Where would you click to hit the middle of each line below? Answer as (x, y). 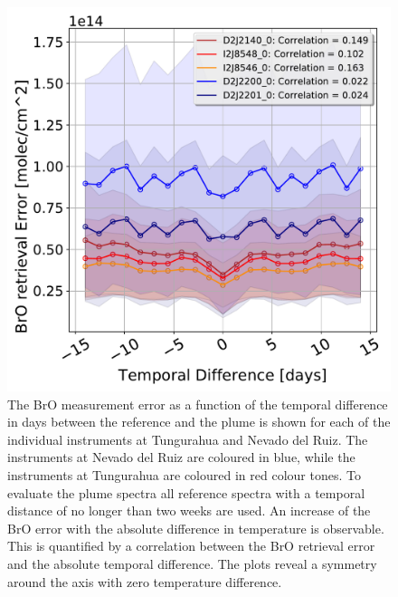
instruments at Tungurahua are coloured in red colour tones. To (184, 474)
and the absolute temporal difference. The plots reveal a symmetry (192, 563)
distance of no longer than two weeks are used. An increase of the (189, 510)
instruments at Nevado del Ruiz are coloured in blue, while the (181, 457)
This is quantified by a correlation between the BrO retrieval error (191, 546)
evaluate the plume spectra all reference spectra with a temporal (186, 492)
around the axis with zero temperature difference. (145, 581)
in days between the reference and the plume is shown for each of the (199, 422)
